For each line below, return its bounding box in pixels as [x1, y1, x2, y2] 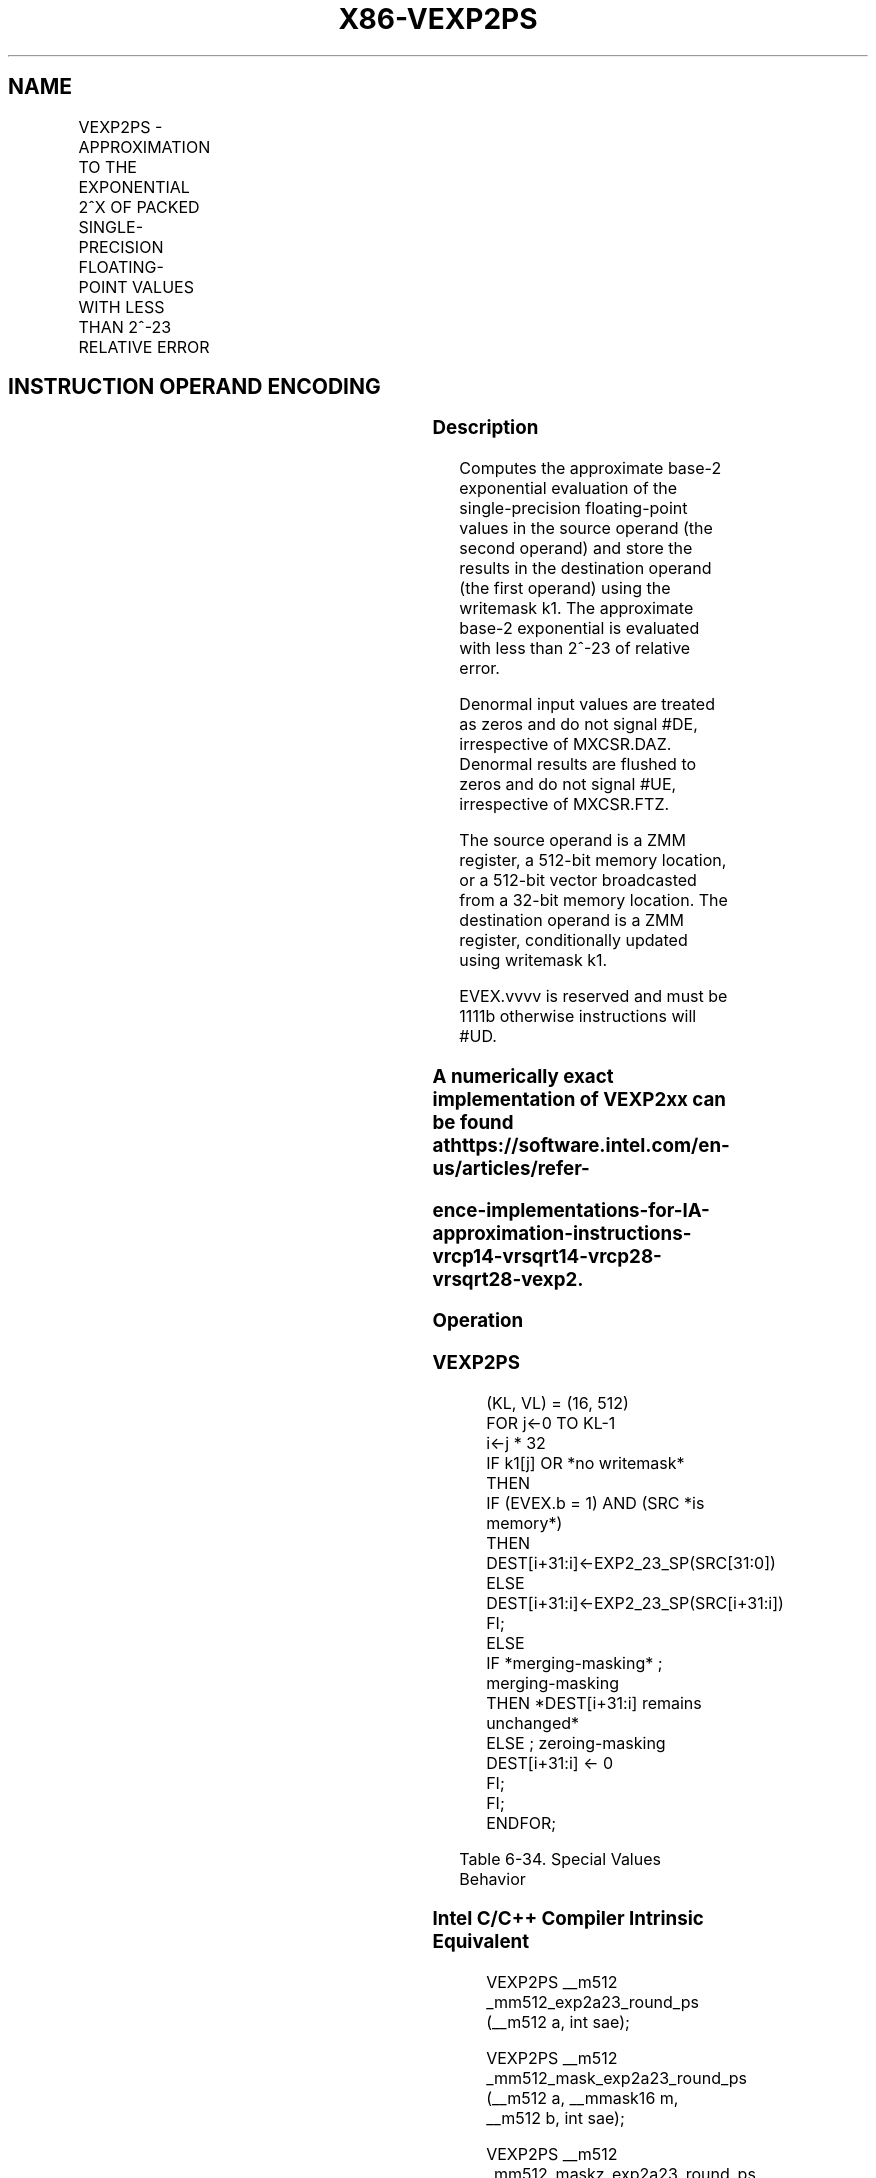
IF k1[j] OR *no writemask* [486, 1452, 685, 1473]
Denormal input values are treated [459, 694, 715, 715]
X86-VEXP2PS [338, 2, 538, 36]
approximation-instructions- [432, 1221, 692, 1245]
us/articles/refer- [432, 1156, 590, 1180]
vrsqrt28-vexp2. [432, 1267, 584, 1291]
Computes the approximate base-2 [459, 458, 722, 479]
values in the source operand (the [459, 518, 713, 539]
